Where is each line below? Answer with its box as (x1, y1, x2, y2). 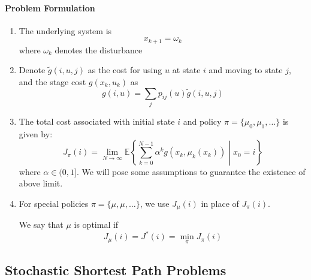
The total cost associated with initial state (19, 115, 175, 127)
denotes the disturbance (55, 43, 143, 56)
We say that (19, 218, 64, 231)
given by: (19, 127, 53, 140)
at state (172, 64, 201, 76)
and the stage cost (19, 76, 86, 88)
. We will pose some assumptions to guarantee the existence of (76, 165, 306, 177)
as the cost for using (87, 64, 162, 76)
